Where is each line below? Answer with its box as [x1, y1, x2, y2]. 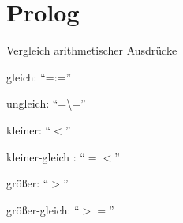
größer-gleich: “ [6, 201, 80, 217]
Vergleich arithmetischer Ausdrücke [6, 42, 177, 59]
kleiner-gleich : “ [6, 148, 85, 164]
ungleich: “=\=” [6, 95, 86, 111]
